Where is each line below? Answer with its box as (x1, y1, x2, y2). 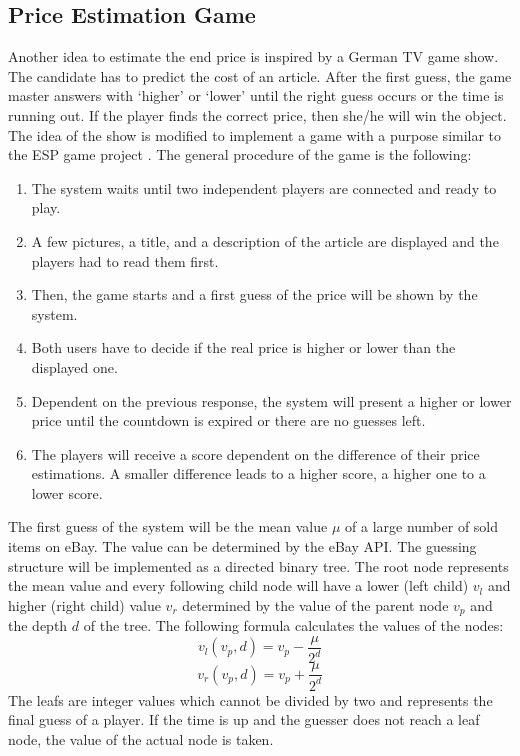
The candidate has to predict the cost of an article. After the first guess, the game (8, 65, 512, 86)
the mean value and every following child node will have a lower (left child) (8, 575, 469, 596)
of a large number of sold (345, 516, 499, 537)
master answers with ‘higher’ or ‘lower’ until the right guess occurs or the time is (8, 85, 504, 106)
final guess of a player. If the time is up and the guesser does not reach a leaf (8, 709, 480, 730)
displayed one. (31, 356, 118, 377)
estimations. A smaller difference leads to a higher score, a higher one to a (31, 463, 486, 484)
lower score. (31, 482, 103, 503)
